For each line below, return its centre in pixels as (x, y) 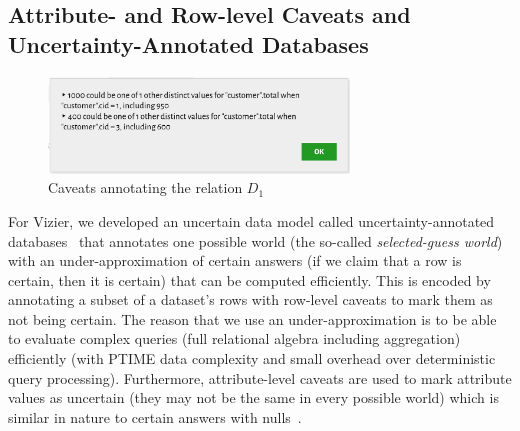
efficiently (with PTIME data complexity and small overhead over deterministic (252, 358)
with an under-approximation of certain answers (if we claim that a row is (235, 260)
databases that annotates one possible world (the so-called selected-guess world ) (255, 240)
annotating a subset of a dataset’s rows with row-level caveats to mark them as (250, 299)
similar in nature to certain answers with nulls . (155, 416)
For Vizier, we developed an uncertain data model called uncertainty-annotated (251, 220)
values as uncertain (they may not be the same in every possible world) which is (253, 397)
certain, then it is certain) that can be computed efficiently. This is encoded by (249, 279)
